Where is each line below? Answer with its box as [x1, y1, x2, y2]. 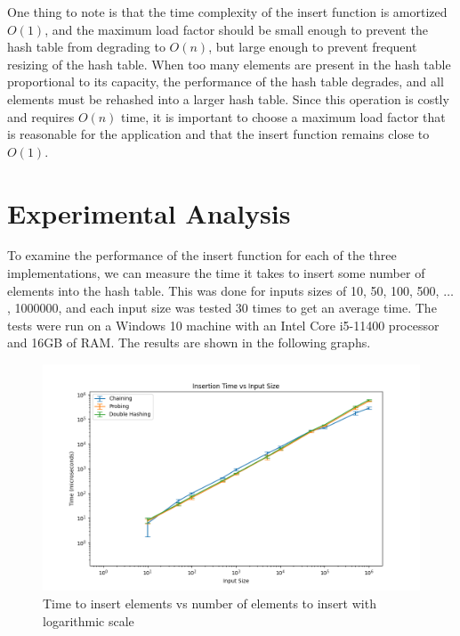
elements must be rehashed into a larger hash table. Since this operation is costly [7, 89, 449, 108]
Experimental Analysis [7, 194, 291, 231]
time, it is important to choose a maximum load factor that [121, 107, 446, 126]
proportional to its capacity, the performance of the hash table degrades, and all [7, 72, 444, 91]
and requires [7, 107, 75, 126]
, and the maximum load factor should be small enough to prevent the [44, 20, 428, 38]
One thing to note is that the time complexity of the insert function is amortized [7, 3, 448, 20]
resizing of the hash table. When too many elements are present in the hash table [7, 54, 451, 73]
